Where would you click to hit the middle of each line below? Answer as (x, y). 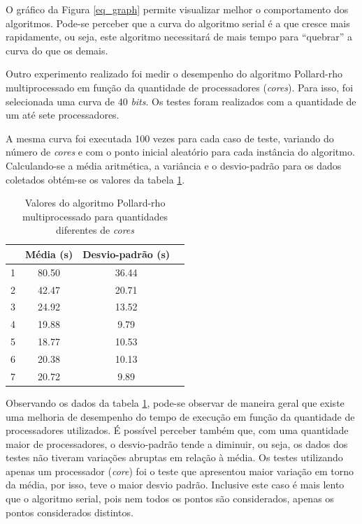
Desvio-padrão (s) (126, 254)
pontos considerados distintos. (70, 512)
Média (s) (49, 254)
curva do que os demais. (57, 50)
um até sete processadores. (63, 115)
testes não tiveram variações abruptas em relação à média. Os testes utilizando (174, 457)
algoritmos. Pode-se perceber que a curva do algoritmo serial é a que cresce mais (178, 23)
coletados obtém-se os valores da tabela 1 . (95, 179)
